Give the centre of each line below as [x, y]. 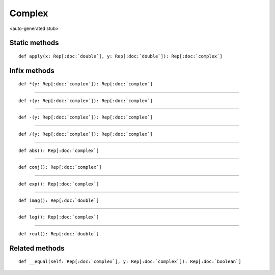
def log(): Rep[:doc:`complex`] [59, 217]
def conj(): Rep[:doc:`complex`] [60, 167]
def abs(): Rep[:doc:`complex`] [59, 150]
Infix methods [32, 70]
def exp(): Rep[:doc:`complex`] [59, 184]
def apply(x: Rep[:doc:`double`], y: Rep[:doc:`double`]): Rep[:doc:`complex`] [120, 56]
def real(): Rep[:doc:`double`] [59, 234]
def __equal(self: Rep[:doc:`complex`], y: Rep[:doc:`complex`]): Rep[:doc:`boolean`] [130, 262]
